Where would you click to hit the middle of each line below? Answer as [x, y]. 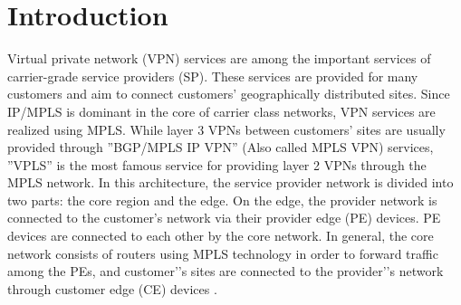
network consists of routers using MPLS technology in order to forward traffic [223, 253]
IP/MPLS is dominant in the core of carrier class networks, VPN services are [221, 111]
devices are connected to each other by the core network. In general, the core [221, 236]
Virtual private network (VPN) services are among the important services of [219, 58]
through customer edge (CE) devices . [112, 288]
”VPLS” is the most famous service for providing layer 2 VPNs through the [217, 164]
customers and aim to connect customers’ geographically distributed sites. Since [229, 94]
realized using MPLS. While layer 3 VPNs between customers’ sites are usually [226, 129]
